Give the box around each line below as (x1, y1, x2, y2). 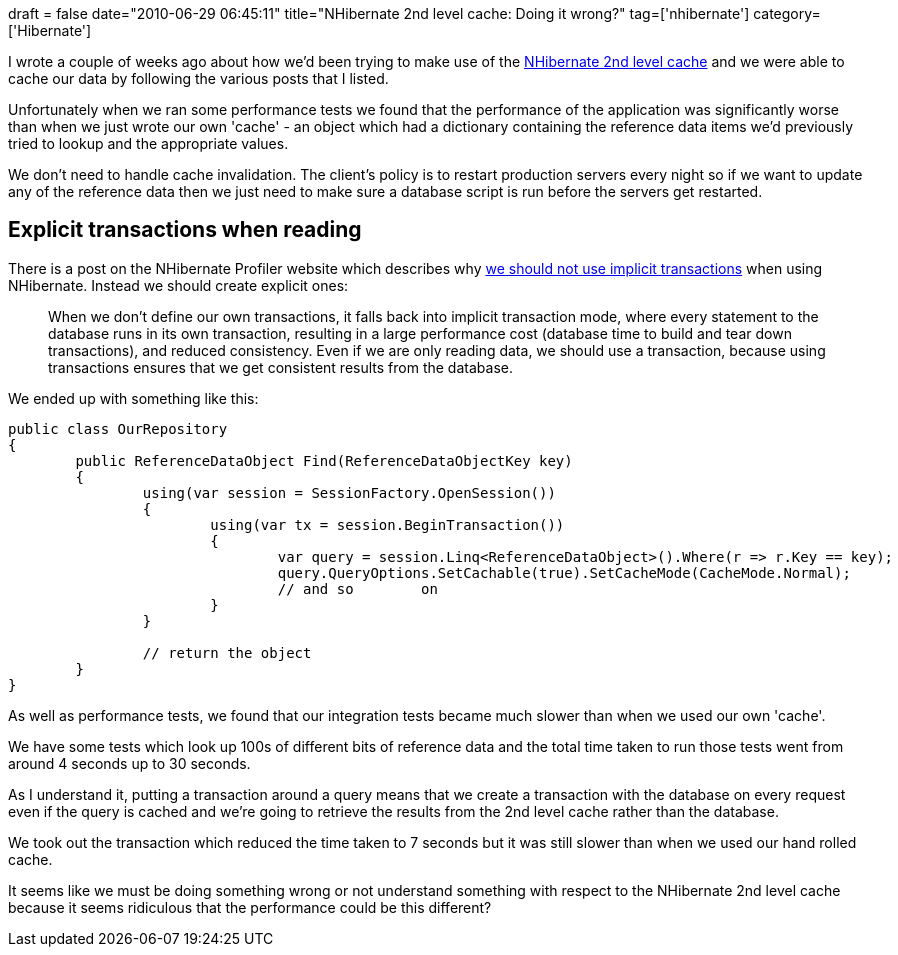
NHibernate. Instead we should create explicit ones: (8, 276, 349, 294)
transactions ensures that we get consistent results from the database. (48, 358, 513, 376)
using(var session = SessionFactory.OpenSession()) (142, 484, 556, 501)
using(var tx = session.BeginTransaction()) (210, 516, 565, 533)
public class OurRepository (8, 420, 228, 437)
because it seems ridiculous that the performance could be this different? (8, 898, 492, 916)
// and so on (277, 580, 438, 597)
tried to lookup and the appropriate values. (8, 135, 289, 152)
